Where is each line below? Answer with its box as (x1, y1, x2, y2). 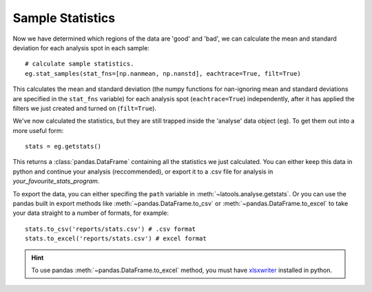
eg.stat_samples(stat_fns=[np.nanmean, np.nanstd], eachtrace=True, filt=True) (25, 70, 301, 77)
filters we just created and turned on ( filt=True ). (12, 104, 157, 112)
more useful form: (12, 126, 64, 134)
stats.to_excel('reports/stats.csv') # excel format (25, 235, 207, 242)
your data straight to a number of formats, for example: (12, 209, 169, 217)
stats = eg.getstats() (25, 143, 102, 151)
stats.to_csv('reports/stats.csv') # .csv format (25, 225, 196, 233)
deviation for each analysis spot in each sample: (12, 43, 149, 52)
